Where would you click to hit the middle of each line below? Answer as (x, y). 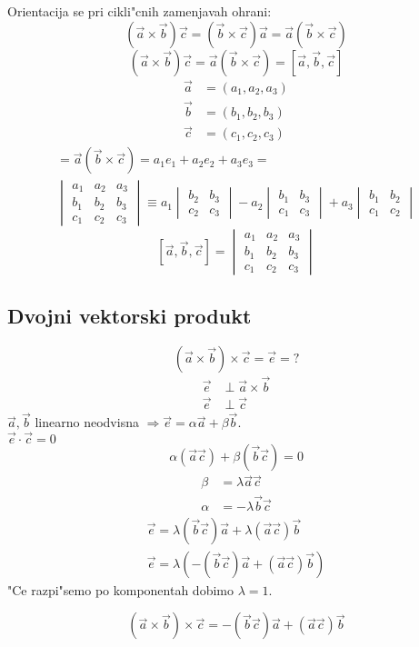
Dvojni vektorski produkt (130, 315)
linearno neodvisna (87, 422)
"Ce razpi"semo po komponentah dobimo (120, 589)
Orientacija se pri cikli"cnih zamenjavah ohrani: (140, 11)
